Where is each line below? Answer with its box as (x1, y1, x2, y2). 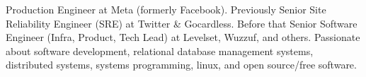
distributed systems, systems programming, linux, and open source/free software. (6, 57, 357, 72)
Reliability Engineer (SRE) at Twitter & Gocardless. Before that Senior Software (6, 16, 358, 30)
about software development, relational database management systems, (6, 43, 314, 58)
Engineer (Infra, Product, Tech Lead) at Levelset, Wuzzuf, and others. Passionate (6, 30, 360, 45)
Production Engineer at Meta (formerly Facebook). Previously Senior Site (6, 2, 326, 16)
